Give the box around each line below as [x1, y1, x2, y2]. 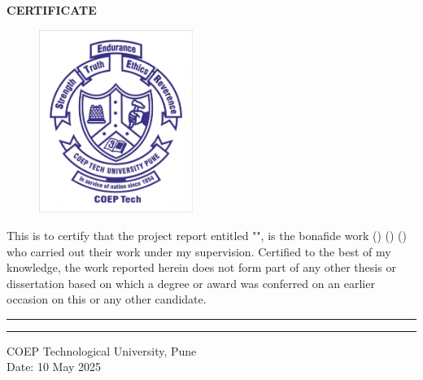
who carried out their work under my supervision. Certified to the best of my [7, 242, 391, 260]
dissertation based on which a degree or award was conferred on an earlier [7, 274, 375, 291]
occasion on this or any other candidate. [7, 290, 207, 308]
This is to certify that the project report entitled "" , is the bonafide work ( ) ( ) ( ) [7, 226, 408, 243]
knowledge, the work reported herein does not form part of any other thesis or [7, 259, 396, 276]
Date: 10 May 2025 [7, 358, 102, 375]
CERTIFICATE [7, 2, 97, 18]
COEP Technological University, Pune [7, 342, 197, 359]
